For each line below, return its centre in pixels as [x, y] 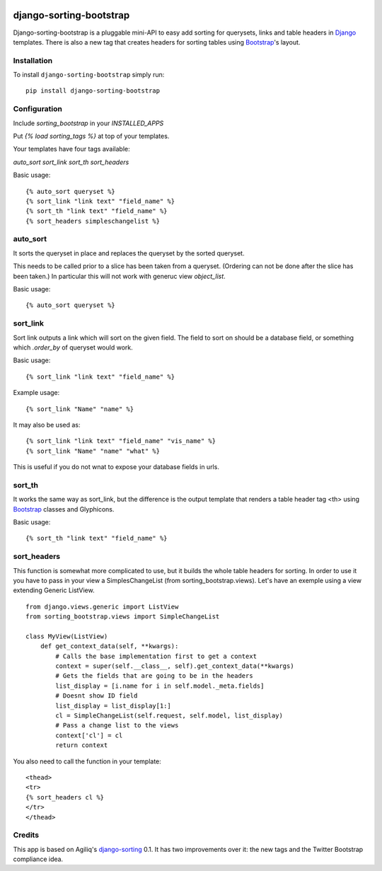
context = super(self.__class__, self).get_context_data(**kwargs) [175, 666]
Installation [33, 60]
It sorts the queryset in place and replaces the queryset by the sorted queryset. [129, 253]
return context [82, 745]
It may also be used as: [47, 425]
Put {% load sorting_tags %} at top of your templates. [91, 136]
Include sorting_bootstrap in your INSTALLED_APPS [88, 123]
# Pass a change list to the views [117, 726]
